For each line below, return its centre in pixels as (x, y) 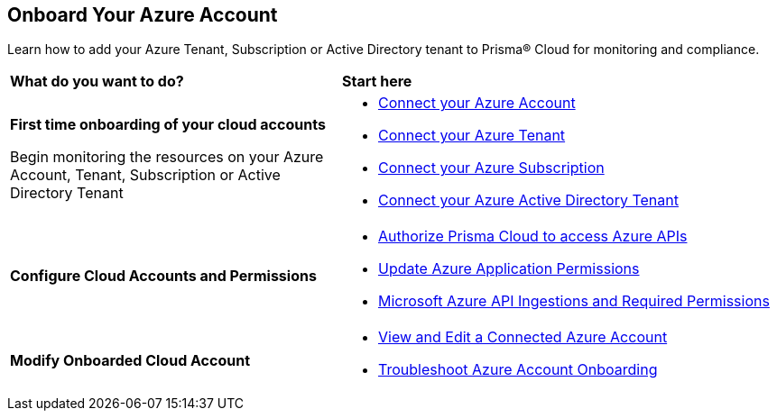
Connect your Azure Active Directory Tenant (528, 200)
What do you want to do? (97, 82)
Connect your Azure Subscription (491, 168)
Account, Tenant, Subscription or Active (145, 175)
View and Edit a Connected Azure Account (523, 337)
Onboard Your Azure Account (143, 15)
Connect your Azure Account (476, 103)
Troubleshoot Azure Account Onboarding (518, 370)
